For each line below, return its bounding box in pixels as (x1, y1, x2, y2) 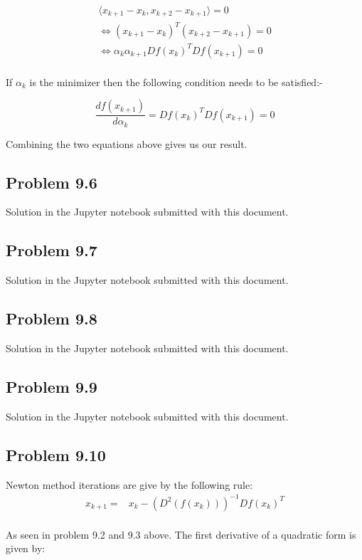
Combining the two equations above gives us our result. (6, 136, 247, 151)
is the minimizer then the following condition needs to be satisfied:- (29, 74, 323, 89)
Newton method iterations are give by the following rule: (6, 477, 253, 492)
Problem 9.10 (6, 443, 106, 465)
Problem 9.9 (6, 376, 97, 398)
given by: (6, 541, 46, 556)
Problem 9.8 (6, 307, 97, 329)
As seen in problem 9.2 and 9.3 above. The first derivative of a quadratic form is (6, 527, 356, 541)
